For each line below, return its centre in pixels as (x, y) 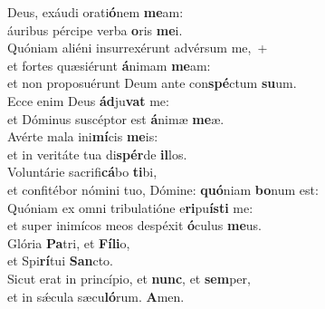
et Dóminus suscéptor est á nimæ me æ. (116, 118)
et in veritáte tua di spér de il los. (97, 154)
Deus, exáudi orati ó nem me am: (96, 12)
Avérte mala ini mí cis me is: (83, 136)
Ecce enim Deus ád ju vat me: (88, 100)
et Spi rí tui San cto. (60, 261)
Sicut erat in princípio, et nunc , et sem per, (129, 278)
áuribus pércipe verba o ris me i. (95, 29)
